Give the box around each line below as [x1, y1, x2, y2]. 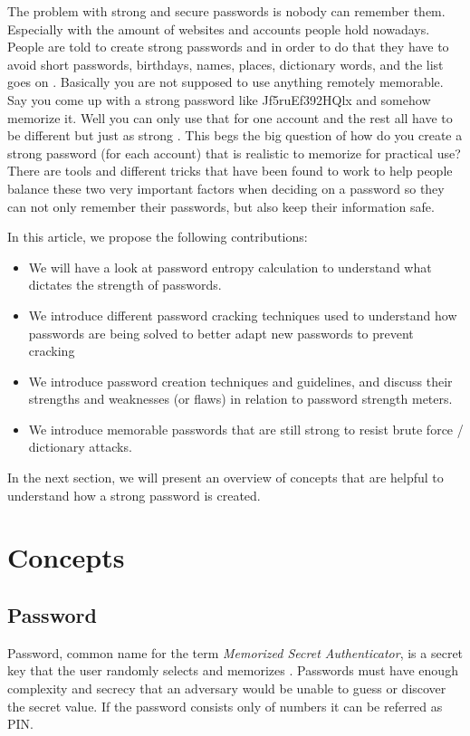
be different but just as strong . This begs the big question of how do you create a [7, 126, 463, 145]
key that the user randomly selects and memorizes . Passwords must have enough [7, 661, 458, 680]
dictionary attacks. [28, 437, 132, 456]
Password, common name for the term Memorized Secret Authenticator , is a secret [7, 643, 464, 662]
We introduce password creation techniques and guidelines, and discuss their [28, 371, 453, 390]
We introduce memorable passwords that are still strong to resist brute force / [28, 419, 464, 438]
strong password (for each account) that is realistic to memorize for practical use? [7, 143, 461, 162]
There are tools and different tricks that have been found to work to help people [7, 161, 453, 180]
